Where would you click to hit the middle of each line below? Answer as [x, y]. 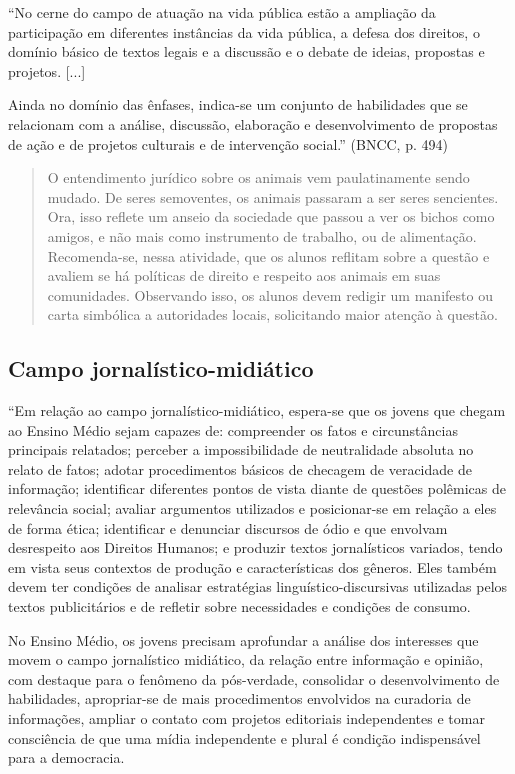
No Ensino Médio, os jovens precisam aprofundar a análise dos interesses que [243, 639]
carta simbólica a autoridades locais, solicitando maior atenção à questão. [272, 314]
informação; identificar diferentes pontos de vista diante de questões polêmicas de [257, 488]
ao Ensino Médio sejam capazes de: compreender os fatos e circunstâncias [233, 429]
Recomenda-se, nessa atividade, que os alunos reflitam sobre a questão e [268, 255]
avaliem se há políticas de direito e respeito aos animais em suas [244, 275]
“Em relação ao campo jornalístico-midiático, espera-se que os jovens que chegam [257, 410]
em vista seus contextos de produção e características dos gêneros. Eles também [252, 566]
